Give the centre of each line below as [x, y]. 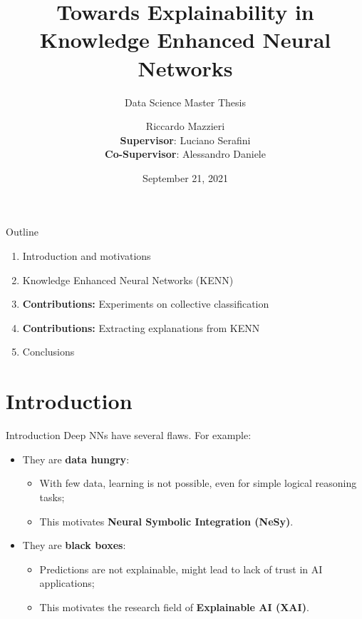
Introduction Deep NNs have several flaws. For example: [129, 435]
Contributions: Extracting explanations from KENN [141, 327]
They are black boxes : [74, 545]
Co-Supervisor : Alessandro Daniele [185, 154]
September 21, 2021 [185, 177]
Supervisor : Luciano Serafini [185, 140]
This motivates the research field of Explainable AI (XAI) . [174, 607]
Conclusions [48, 352]
